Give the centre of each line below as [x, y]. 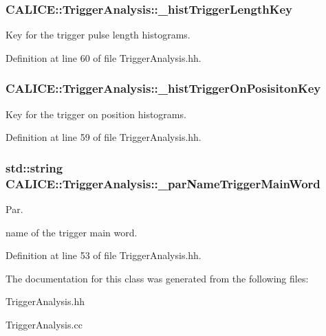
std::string [34, 167]
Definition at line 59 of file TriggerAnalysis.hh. [104, 137]
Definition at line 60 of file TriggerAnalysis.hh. [104, 57]
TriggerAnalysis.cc [44, 324]
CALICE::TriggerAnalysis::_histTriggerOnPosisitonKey [163, 88]
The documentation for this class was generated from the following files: [157, 278]
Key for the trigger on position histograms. [96, 114]
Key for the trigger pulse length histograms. [98, 35]
